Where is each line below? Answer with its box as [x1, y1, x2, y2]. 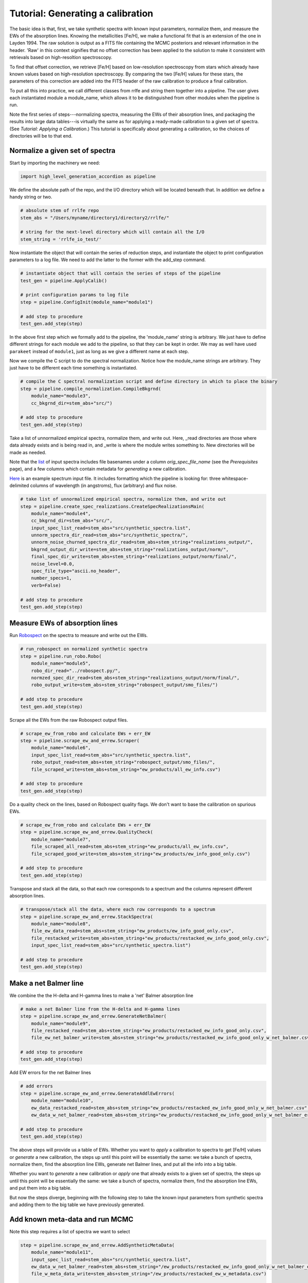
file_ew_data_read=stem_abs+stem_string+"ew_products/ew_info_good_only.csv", [31, 928, 235, 934]
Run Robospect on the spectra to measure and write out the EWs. [9, 632, 148, 638]
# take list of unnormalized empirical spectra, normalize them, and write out [20, 496, 226, 502]
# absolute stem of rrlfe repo [20, 208, 100, 213]
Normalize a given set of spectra [9, 146, 115, 155]
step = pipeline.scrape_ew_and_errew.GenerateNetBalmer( [20, 1014, 167, 1019]
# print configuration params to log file [20, 292, 129, 298]
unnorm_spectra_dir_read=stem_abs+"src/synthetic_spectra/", [31, 532, 188, 538]
